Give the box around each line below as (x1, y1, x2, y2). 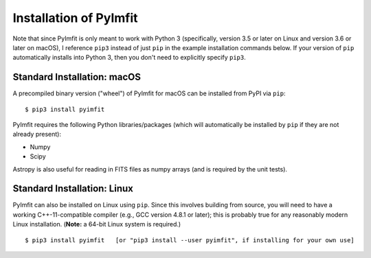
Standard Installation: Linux (12, 183, 133, 195)
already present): (12, 130, 62, 139)
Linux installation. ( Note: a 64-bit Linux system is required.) (12, 220, 181, 228)
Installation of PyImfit (12, 10, 138, 25)
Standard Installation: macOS (12, 71, 141, 83)
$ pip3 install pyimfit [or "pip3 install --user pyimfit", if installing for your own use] (25, 236, 355, 244)
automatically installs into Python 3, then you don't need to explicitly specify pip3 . (12, 54, 247, 62)
